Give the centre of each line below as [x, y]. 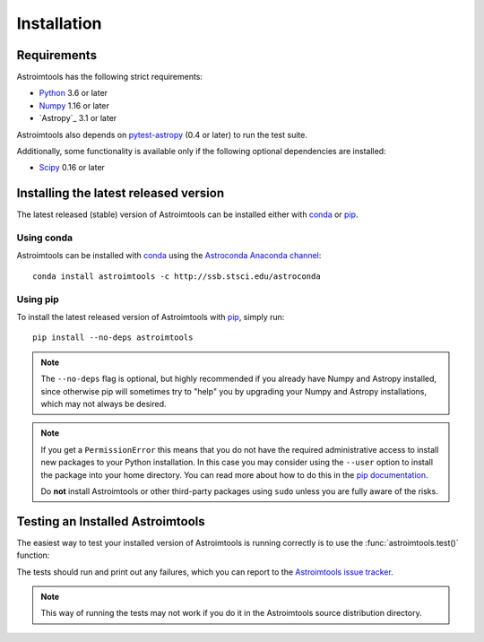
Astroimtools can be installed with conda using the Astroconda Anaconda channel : [169, 256]
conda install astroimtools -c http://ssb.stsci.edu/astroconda [177, 276]
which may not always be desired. [104, 403]
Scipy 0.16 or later [72, 168]
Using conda [45, 238]
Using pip [38, 299]
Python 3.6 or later [73, 93]
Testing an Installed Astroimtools [111, 521]
